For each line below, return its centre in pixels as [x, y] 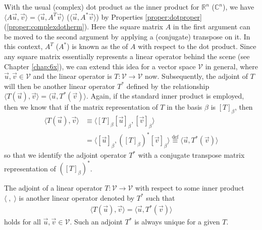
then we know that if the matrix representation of [81, 107]
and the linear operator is [72, 76]
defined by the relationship [168, 86]
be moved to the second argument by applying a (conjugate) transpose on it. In [127, 36]
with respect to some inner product [190, 188]
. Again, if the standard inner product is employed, [165, 96]
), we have [238, 7]
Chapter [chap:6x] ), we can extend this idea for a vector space [100, 66]
